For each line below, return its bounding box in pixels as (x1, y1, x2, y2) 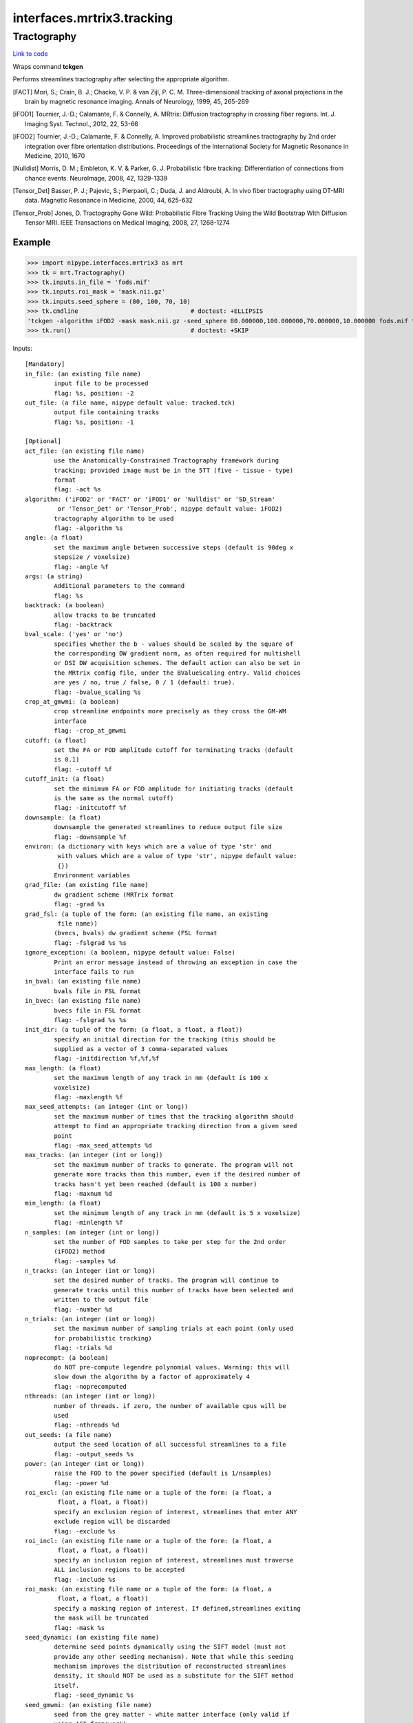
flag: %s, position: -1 (54, 418, 134, 426)
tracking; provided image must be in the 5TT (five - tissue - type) (54, 466, 294, 474)
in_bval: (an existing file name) (25, 977, 141, 986)
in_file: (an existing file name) (25, 369, 141, 378)
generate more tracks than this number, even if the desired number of (54, 1170, 301, 1179)
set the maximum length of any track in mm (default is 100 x (54, 1074, 268, 1082)
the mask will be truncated (54, 1614, 149, 1622)
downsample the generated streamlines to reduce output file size (54, 824, 283, 831)
